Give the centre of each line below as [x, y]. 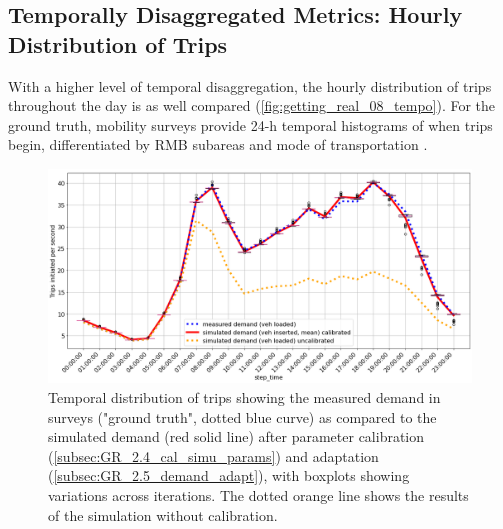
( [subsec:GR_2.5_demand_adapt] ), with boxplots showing [229, 475]
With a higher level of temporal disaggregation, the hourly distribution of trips [250, 85]
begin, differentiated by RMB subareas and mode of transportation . [218, 144]
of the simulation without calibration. [163, 514]
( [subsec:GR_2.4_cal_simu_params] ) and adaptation [213, 455]
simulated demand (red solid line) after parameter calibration [236, 436]
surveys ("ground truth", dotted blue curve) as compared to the [242, 416]
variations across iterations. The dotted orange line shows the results [258, 495]
